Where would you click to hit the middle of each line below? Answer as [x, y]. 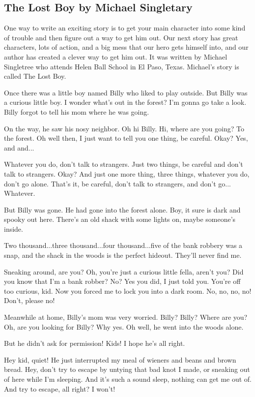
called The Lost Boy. [35, 76]
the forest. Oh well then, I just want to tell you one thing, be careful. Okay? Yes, [126, 138]
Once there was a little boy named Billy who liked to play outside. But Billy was [126, 92]
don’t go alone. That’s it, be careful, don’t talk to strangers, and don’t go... [118, 183]
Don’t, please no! [29, 300]
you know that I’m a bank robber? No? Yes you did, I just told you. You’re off [122, 281]
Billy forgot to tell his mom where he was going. [77, 111]
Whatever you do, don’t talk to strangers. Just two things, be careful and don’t [124, 164]
